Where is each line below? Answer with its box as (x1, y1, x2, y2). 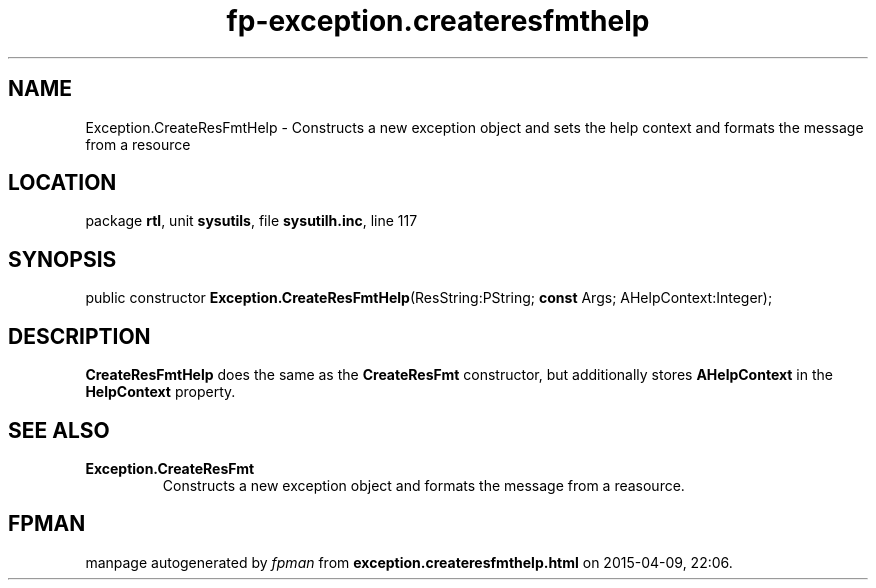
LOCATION (8, 170, 117, 196)
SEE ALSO (8, 417, 110, 443)
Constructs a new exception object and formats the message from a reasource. (162, 476, 685, 494)
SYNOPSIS (8, 246, 117, 272)
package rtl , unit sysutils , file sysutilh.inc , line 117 (85, 212, 418, 230)
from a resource (85, 135, 191, 153)
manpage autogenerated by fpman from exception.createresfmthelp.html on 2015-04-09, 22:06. (85, 553, 733, 571)
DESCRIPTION (8, 323, 151, 349)
